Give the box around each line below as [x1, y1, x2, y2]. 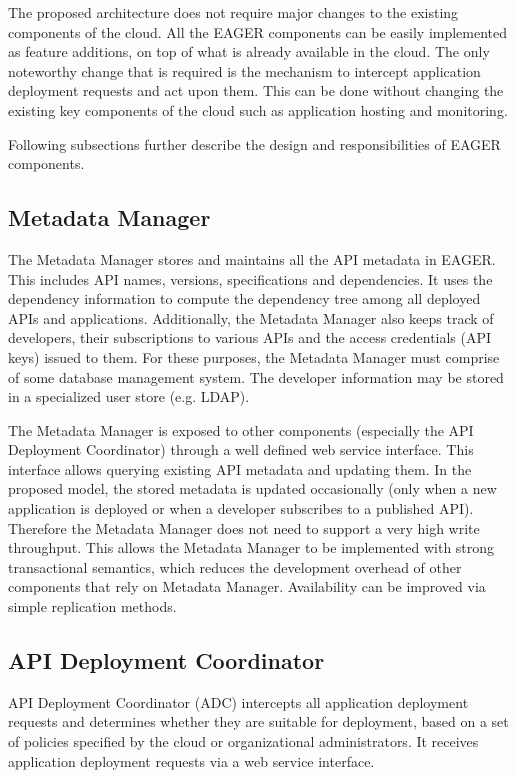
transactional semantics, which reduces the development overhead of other [8, 556, 462, 577]
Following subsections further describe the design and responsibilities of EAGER [8, 133, 501, 154]
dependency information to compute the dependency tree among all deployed [8, 288, 481, 309]
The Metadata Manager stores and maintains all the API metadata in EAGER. [8, 248, 496, 269]
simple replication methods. [8, 596, 177, 617]
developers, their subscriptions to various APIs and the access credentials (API [8, 327, 492, 348]
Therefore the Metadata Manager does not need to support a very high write [8, 517, 480, 538]
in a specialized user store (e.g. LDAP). [8, 386, 250, 407]
